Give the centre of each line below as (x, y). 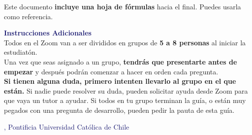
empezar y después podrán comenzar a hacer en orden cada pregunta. (111, 71)
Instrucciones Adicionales (48, 33)
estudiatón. (21, 52)
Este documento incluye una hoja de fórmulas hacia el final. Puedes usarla (123, 6)
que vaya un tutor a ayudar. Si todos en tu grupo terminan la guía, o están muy (125, 100)
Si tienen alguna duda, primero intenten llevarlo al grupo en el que (120, 81)
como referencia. (29, 16)
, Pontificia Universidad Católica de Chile (67, 126)
